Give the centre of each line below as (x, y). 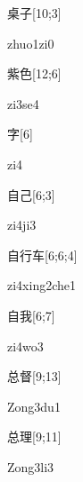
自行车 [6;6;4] (42, 255)
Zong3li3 (31, 466)
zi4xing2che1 (41, 285)
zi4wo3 (25, 346)
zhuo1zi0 (31, 43)
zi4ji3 (22, 225)
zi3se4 (23, 103)
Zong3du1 (34, 406)
